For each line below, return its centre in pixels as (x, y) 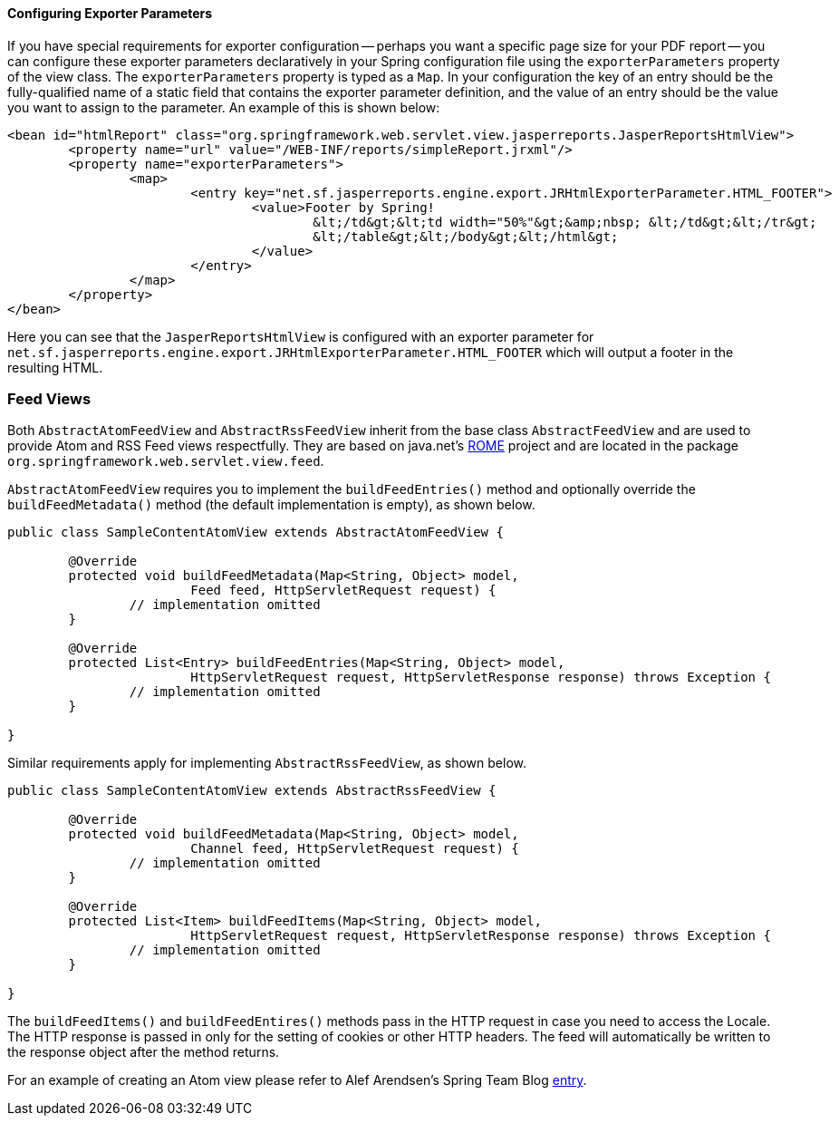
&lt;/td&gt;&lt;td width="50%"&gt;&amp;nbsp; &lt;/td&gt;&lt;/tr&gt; (565, 222)
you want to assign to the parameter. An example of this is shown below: (224, 107)
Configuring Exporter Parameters (110, 13)
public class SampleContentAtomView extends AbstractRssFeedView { (252, 791)
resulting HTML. (55, 367)
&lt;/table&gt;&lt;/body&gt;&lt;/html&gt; (466, 236)
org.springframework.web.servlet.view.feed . (166, 461)
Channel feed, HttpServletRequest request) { (355, 849)
